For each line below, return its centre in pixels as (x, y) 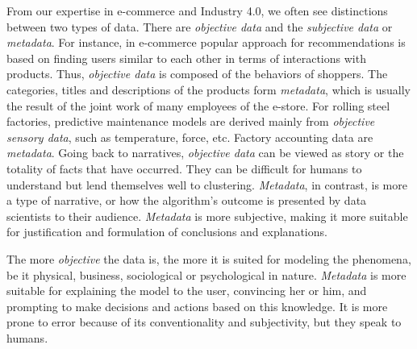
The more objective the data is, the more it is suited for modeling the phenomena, (209, 258)
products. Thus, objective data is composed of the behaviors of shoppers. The (197, 74)
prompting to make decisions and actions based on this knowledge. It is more (197, 306)
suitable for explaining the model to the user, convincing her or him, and (187, 291)
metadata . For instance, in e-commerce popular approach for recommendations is (206, 42)
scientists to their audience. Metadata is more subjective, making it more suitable (207, 216)
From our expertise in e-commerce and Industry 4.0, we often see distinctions (197, 10)
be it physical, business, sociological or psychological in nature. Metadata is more (206, 274)
